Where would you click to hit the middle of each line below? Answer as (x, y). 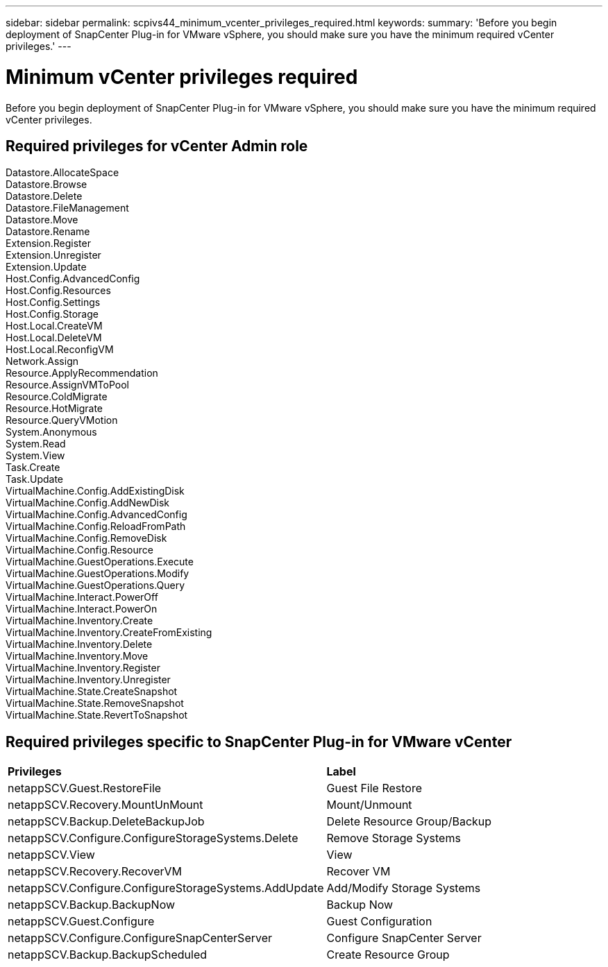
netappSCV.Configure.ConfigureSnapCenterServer (140, 938)
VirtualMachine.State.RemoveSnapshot (95, 703)
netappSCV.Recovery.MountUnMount (105, 805)
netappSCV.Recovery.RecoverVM (95, 872)
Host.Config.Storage (52, 314)
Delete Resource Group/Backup (409, 822)
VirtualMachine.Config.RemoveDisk (86, 538)
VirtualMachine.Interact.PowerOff (82, 597)
